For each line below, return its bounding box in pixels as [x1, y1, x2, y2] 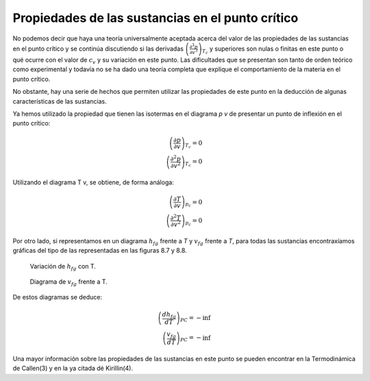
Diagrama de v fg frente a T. [29, 278, 108, 287]
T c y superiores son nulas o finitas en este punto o [201, 45, 344, 55]
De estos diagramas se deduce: [12, 293, 103, 302]
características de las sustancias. [12, 97, 107, 106]
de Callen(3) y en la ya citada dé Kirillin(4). [12, 364, 134, 373]
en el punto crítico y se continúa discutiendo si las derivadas [12, 45, 184, 53]
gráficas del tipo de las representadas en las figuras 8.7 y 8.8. [12, 247, 188, 255]
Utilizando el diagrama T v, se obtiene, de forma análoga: [12, 178, 174, 186]
